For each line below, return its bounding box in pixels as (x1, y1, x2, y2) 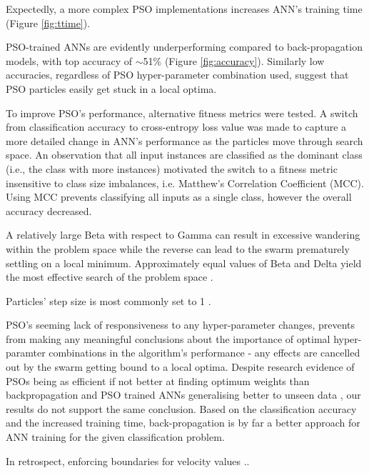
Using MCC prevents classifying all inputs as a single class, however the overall (6, 189, 352, 204)
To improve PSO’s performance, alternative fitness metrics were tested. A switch (6, 105, 358, 120)
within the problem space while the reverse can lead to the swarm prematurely (6, 241, 350, 256)
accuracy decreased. (6, 203, 92, 218)
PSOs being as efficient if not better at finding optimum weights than (6, 373, 310, 388)
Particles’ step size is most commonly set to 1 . (6, 293, 211, 308)
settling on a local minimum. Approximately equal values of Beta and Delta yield (6, 255, 362, 270)
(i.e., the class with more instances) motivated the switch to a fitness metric (6, 161, 338, 176)
